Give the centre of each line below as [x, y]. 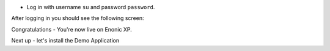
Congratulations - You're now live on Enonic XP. [72, 29]
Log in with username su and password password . [91, 7]
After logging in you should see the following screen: [78, 18]
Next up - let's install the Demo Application [65, 41]
